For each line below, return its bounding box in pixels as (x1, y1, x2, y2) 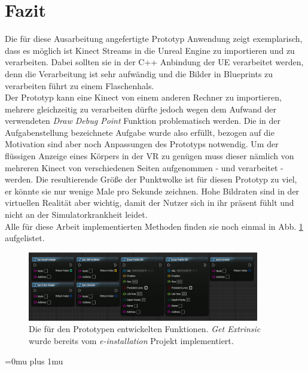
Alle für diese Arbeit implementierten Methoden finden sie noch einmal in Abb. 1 (5, 220, 303, 232)
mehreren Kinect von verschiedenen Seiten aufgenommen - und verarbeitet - (5, 161, 283, 174)
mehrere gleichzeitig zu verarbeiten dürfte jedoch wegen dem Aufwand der (5, 102, 277, 115)
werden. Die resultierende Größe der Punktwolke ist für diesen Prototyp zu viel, (5, 173, 297, 185)
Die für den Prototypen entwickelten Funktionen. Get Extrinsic (29, 323, 261, 335)
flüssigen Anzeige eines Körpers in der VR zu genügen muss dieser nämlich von (5, 150, 294, 162)
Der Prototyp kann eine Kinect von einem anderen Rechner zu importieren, (5, 91, 282, 104)
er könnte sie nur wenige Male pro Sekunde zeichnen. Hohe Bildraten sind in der (5, 184, 300, 197)
